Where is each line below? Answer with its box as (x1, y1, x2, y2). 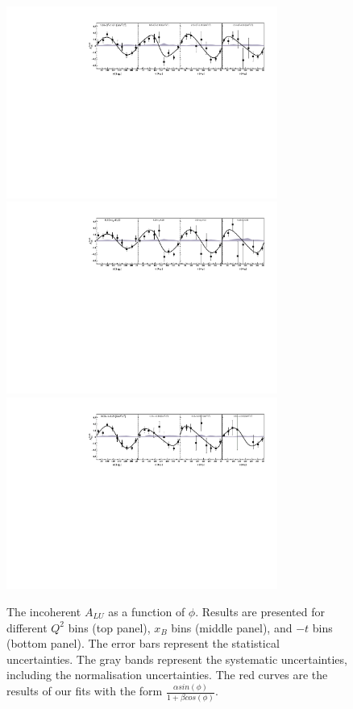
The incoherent (6, 603, 81, 619)
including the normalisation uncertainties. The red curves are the (6, 666, 328, 683)
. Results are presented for (195, 603, 325, 619)
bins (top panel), (68, 619, 151, 636)
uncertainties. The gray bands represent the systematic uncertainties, (6, 650, 347, 667)
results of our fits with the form (6, 682, 163, 699)
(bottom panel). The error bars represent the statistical (6, 635, 280, 652)
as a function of (108, 603, 185, 619)
